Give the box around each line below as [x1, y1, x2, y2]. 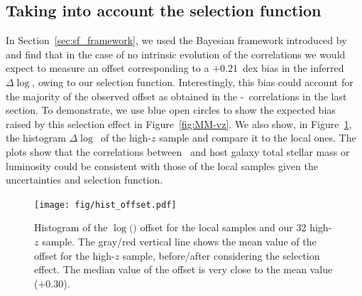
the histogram [6, 130, 66, 145]
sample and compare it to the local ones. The [159, 130, 356, 145]
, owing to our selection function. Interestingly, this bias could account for [32, 74, 353, 89]
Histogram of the [34, 220, 108, 235]
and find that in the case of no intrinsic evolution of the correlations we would [6, 46, 346, 61]
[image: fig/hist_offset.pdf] [34, 199, 177, 210]
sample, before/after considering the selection [122, 248, 320, 263]
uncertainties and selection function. [6, 172, 163, 187]
